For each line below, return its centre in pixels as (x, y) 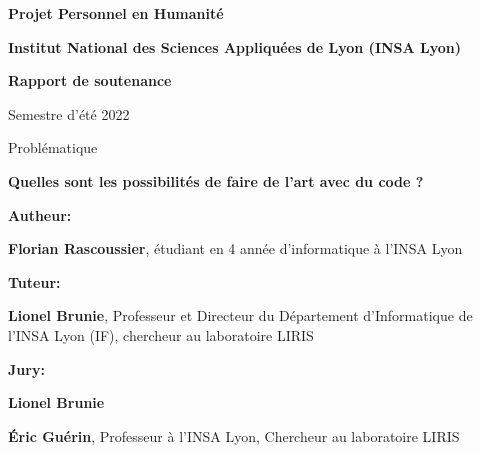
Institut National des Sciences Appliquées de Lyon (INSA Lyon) (235, 46)
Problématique (53, 147)
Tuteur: (34, 281)
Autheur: (40, 214)
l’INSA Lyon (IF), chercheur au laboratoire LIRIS (161, 334)
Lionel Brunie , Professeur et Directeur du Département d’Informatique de (240, 315)
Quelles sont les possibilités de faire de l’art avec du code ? (216, 180)
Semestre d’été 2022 (69, 113)
